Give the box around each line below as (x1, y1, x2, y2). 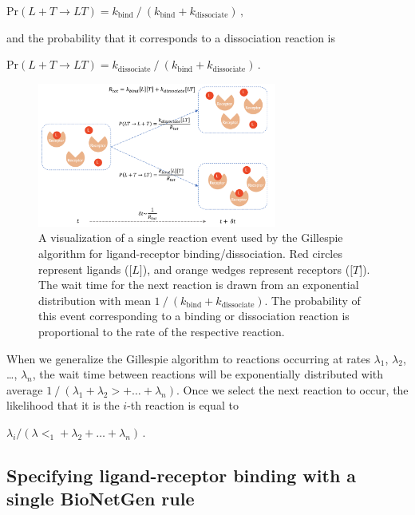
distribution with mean (38, 291, 151, 308)
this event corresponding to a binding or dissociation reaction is (38, 307, 350, 324)
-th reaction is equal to (127, 397, 239, 414)
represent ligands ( (38, 260, 129, 277)
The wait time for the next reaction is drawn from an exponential (38, 276, 359, 293)
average (6, 381, 43, 398)
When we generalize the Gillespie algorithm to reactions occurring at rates (6, 350, 370, 366)
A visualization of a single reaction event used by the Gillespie (38, 229, 343, 246)
